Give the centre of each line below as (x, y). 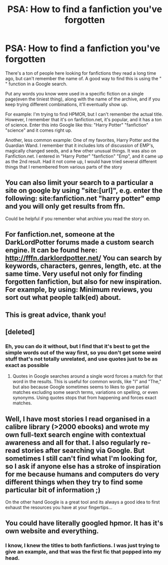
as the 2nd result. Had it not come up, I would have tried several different (81, 161)
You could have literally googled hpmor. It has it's (84, 523)
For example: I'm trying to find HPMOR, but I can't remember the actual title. (84, 114)
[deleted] (20, 332)
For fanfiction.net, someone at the (60, 235)
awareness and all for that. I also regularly (72, 443)
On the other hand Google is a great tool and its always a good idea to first (82, 502)
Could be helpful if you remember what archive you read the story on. (78, 219)
